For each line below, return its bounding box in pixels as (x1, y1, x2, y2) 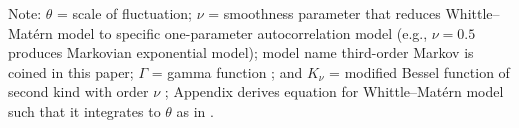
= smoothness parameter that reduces (208, 3, 441, 23)
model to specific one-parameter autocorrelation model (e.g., (57, 22, 428, 43)
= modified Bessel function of (329, 61, 510, 82)
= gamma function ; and (151, 61, 303, 82)
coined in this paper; (8, 61, 134, 82)
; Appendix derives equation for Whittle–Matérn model (164, 81, 504, 102)
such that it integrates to (8, 100, 161, 121)
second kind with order (8, 81, 149, 102)
